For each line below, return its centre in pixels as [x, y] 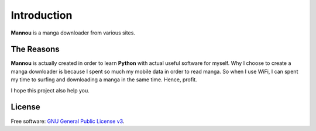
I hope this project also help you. [50, 90]
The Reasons [35, 49]
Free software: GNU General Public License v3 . [68, 121]
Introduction [42, 15]
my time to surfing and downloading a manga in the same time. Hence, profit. [104, 80]
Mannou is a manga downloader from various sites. [73, 33]
